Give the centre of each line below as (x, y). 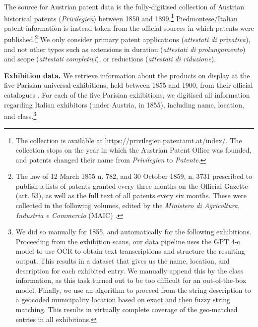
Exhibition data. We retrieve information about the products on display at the (127, 75)
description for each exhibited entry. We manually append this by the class (129, 270)
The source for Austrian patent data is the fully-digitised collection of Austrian (124, 6)
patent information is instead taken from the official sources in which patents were (129, 27)
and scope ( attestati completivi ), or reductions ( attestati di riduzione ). (110, 59)
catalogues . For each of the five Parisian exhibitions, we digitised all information (127, 95)
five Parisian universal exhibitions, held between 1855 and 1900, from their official (129, 85)
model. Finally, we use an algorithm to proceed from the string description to (133, 290)
